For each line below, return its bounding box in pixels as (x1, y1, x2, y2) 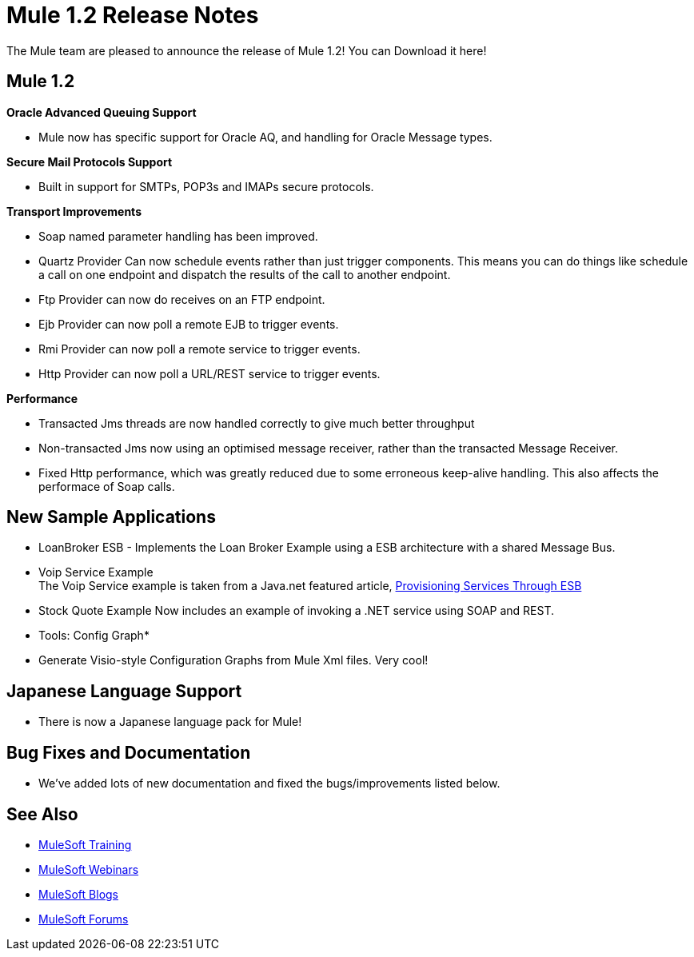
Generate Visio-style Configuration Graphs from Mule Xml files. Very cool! (38, 653, 429, 668)
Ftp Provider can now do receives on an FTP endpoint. (38, 292, 325, 306)
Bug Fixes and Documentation (6, 742, 251, 763)
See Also (6, 803, 78, 824)
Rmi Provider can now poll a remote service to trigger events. (38, 341, 361, 356)
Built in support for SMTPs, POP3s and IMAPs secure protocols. (38, 179, 374, 193)
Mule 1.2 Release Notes (6, 2, 259, 29)
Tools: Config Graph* (38, 628, 150, 643)
